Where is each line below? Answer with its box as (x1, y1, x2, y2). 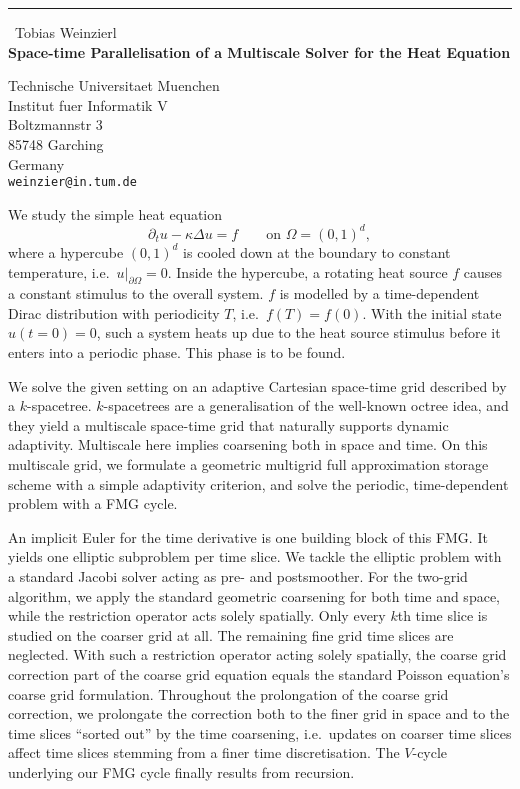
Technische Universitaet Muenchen (8, 75, 220, 96)
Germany (8, 153, 65, 174)
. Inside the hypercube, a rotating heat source (167, 261, 448, 282)
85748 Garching (8, 133, 104, 154)
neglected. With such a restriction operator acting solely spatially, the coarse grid (8, 644, 507, 665)
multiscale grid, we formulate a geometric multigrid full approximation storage (8, 454, 489, 475)
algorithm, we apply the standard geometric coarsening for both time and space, (8, 585, 500, 606)
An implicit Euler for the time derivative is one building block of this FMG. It (8, 526, 488, 547)
